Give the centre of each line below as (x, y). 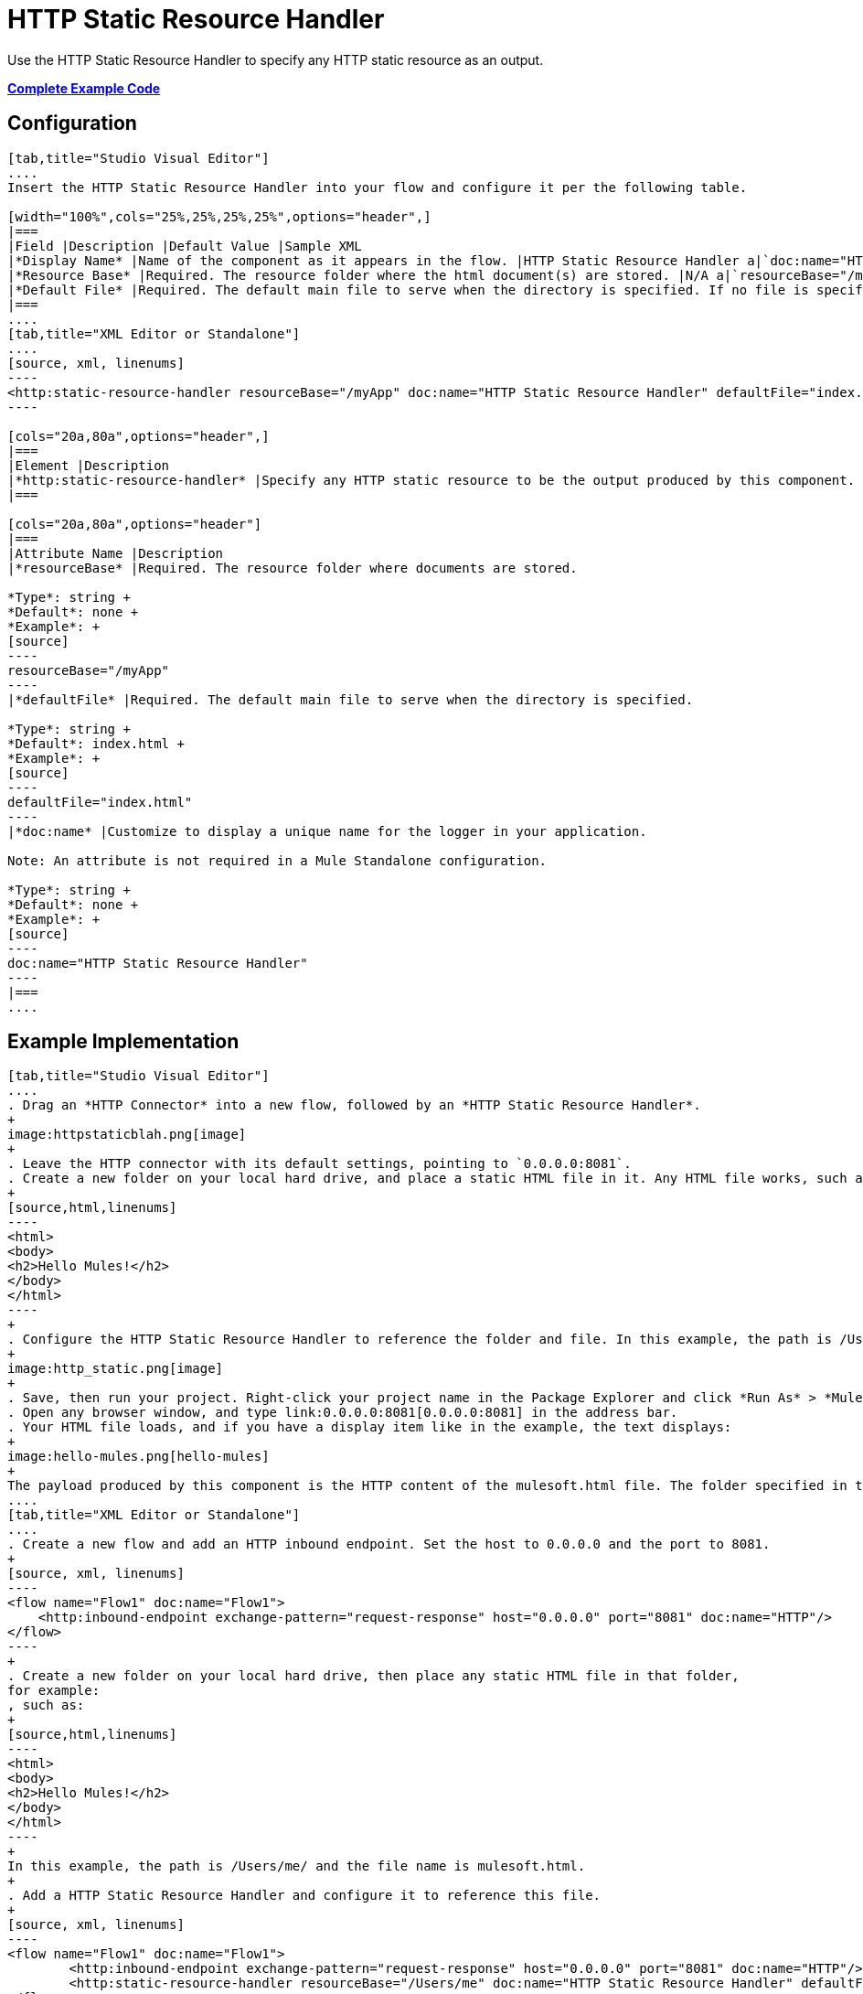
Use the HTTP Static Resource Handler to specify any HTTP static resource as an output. (276, 59)
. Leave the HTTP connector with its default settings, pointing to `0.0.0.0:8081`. (320, 1164)
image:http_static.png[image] (116, 1369)
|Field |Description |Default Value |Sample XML (185, 246)
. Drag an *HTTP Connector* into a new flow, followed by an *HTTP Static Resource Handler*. (354, 1105)
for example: (54, 1691)
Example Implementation (123, 1042)
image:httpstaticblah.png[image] (127, 1135)
